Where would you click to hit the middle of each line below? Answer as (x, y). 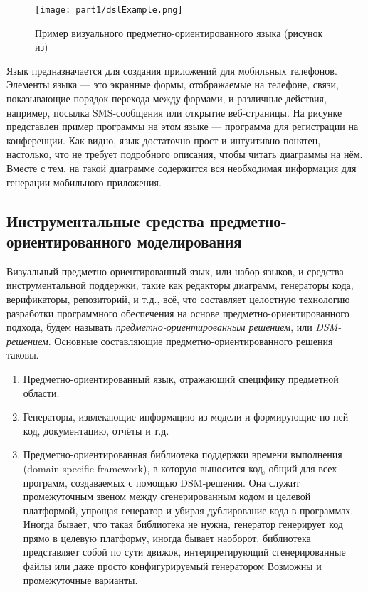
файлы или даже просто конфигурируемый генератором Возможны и (172, 566)
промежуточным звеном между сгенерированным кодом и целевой (167, 496)
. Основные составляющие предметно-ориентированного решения (190, 340)
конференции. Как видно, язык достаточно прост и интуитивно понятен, (164, 140)
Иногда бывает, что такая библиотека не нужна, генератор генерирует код (183, 524)
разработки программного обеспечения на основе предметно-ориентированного (178, 313)
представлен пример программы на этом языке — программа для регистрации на (183, 126)
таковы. (23, 355)
